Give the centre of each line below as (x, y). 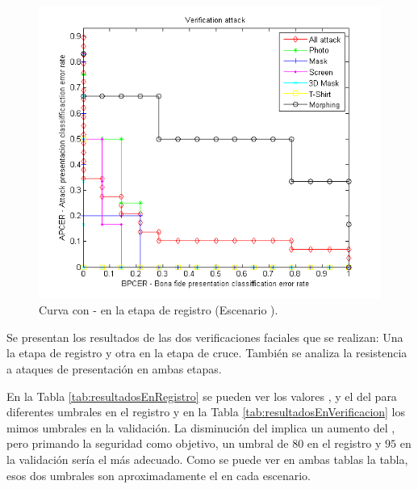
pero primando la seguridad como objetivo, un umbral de (148, 443)
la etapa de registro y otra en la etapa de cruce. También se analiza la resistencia (207, 353)
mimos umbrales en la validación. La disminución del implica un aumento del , (201, 427)
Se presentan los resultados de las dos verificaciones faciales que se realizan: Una (205, 337)
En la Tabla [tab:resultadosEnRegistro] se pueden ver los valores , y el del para (202, 396)
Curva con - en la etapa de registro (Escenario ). (159, 310)
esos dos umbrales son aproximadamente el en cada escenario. (159, 475)
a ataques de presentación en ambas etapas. (114, 368)
